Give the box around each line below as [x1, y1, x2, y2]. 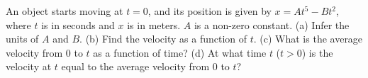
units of [6, 31, 39, 46]
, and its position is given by [147, 4, 272, 18]
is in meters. [127, 17, 181, 32]
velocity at [6, 59, 52, 74]
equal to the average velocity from [61, 59, 210, 74]
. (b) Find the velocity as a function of [79, 31, 247, 46]
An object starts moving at [6, 4, 123, 18]
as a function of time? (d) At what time [93, 45, 267, 60]
